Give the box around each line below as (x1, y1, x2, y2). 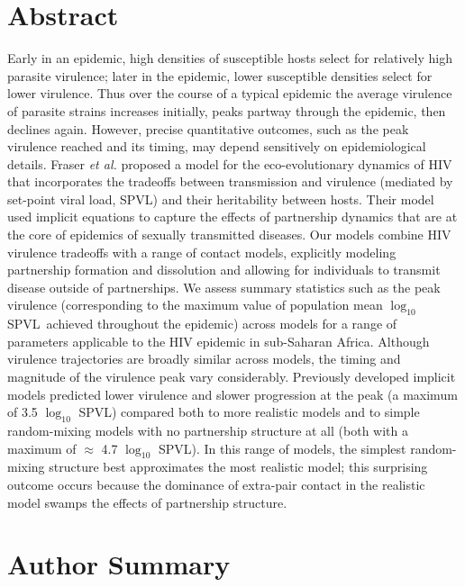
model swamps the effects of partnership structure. (7, 492, 287, 511)
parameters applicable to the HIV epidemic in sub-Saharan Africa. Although (7, 331, 430, 350)
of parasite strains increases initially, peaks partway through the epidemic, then (7, 101, 446, 120)
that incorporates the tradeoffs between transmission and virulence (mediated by (7, 172, 453, 191)
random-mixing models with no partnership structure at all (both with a (7, 421, 408, 439)
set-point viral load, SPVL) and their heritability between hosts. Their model (7, 189, 434, 208)
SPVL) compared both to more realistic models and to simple (78, 402, 420, 421)
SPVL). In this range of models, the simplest (158, 438, 406, 457)
